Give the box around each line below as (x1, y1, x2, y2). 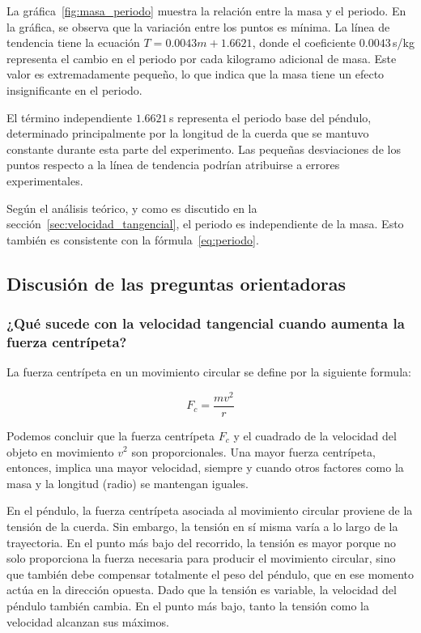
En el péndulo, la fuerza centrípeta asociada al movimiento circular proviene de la (6, 502, 413, 519)
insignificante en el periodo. (6, 81, 142, 98)
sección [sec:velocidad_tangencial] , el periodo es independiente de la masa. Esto (6, 215, 404, 232)
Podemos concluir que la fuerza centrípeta (6, 427, 215, 444)
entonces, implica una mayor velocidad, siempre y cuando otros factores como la (6, 459, 404, 476)
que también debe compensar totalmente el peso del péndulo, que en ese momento (6, 565, 415, 582)
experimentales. (6, 172, 83, 189)
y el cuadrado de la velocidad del (233, 427, 397, 444)
